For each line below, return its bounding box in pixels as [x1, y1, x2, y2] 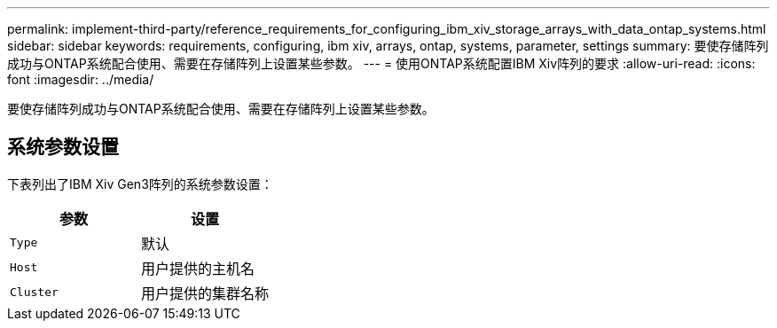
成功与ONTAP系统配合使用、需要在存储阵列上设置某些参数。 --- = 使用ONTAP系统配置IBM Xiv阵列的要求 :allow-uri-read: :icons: [7, 56, 756, 71]
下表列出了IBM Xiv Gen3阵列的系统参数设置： [7, 176, 273, 191]
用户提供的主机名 [141, 259, 255, 277]
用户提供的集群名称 [141, 284, 270, 302]
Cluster [10, 285, 59, 300]
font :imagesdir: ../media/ [7, 72, 154, 87]
